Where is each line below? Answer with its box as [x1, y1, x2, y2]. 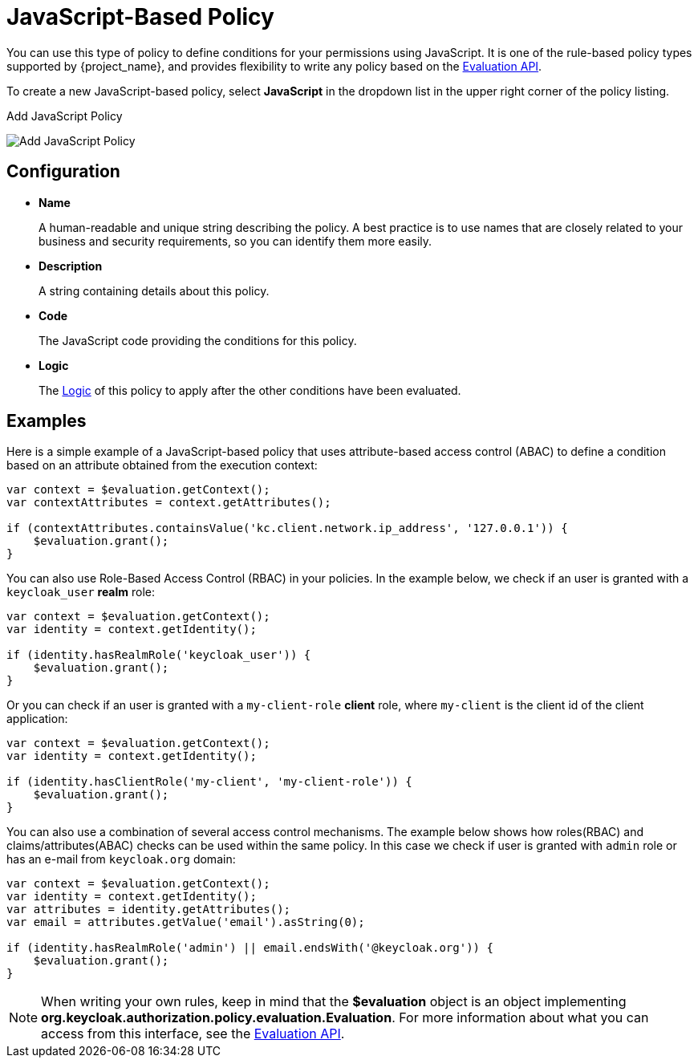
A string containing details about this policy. [39, 283, 270, 298]
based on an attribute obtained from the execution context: [6, 458, 318, 473]
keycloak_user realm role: [6, 585, 156, 599]
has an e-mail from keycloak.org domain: [6, 852, 236, 867]
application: [6, 712, 68, 726]
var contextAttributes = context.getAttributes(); [6, 496, 331, 510]
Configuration [6, 161, 120, 182]
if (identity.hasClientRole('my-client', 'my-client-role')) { [6, 775, 412, 789]
